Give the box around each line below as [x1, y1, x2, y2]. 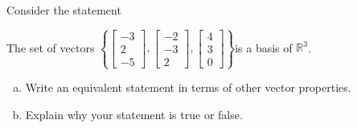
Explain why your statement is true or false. [25, 105, 243, 122]
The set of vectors [6, 39, 95, 56]
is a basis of [235, 39, 293, 56]
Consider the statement [6, 2, 121, 18]
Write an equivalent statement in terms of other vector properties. [25, 79, 351, 96]
